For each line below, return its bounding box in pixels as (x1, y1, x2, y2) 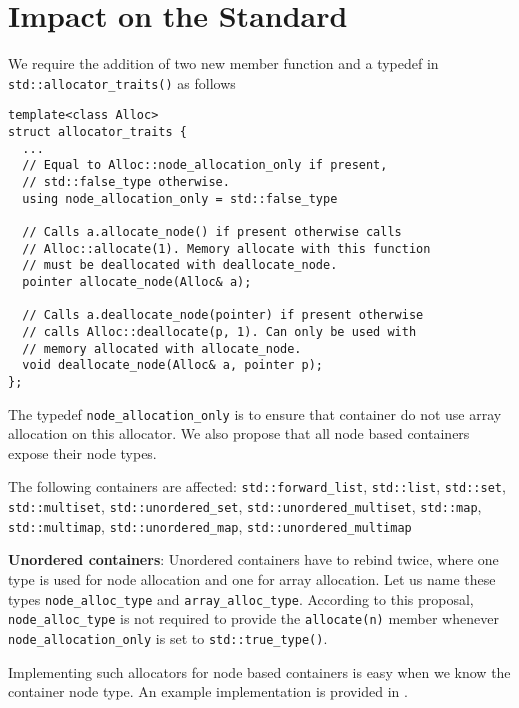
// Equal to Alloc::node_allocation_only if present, (22, 158, 388, 173)
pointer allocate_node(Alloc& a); (22, 274, 252, 289)
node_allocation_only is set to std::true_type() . (8, 627, 328, 648)
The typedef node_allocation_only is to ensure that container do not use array (8, 403, 502, 424)
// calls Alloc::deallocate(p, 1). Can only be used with (22, 324, 417, 339)
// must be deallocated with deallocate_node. (22, 258, 338, 273)
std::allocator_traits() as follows (8, 72, 236, 93)
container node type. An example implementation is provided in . (8, 681, 408, 702)
